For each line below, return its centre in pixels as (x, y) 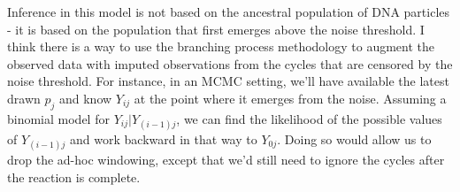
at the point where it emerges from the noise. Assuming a (290, 98)
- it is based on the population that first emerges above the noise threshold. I (216, 29)
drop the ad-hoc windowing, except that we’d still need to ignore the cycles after (226, 160)
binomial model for (58, 118)
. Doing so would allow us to (354, 138)
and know (85, 98)
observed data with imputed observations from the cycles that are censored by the (230, 63)
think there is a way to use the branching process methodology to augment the (221, 46)
